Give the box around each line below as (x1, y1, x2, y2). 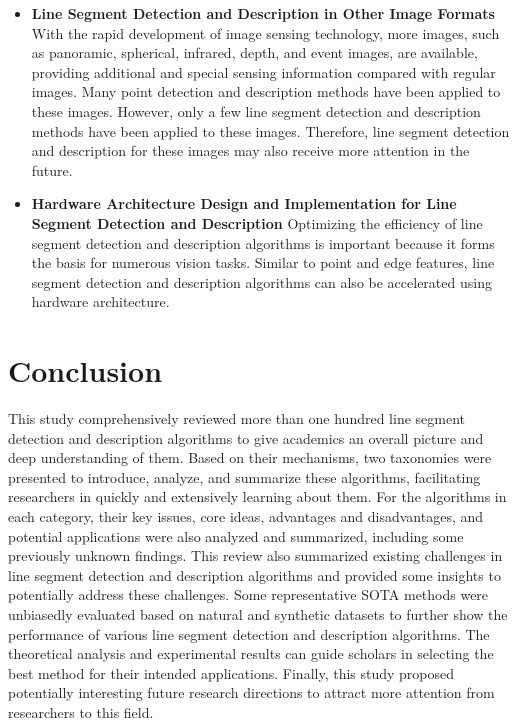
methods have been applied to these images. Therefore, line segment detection (31, 120, 510, 141)
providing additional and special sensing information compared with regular (31, 61, 496, 82)
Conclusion (8, 350, 163, 391)
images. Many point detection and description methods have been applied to (31, 81, 501, 102)
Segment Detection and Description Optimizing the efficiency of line (31, 212, 483, 233)
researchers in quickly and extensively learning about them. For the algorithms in (8, 486, 507, 507)
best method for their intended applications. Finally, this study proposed (8, 662, 455, 683)
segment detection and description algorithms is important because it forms (31, 232, 495, 253)
